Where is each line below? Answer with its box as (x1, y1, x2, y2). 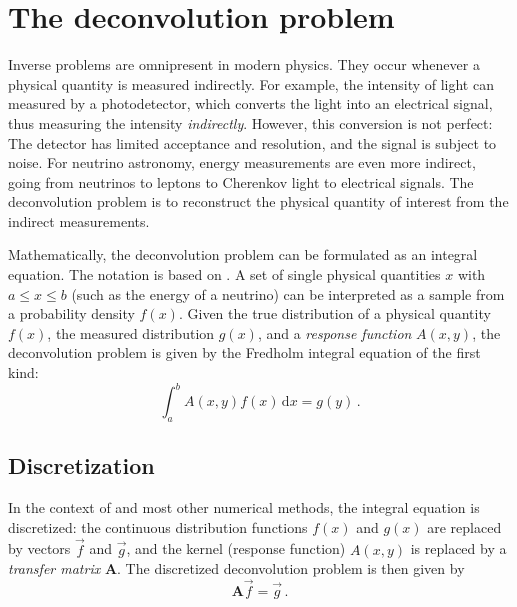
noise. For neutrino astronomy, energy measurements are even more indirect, (8, 152, 476, 173)
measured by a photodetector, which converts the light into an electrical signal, (8, 93, 493, 114)
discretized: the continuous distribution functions (8, 516, 308, 537)
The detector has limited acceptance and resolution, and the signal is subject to (8, 132, 497, 153)
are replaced (427, 516, 502, 537)
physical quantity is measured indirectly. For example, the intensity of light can (8, 73, 494, 94)
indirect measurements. (8, 210, 150, 231)
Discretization (8, 450, 155, 481)
